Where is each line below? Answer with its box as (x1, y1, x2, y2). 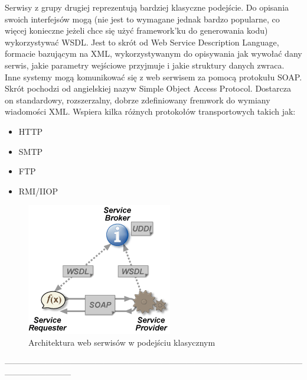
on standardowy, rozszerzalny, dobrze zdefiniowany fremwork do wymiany (5, 93, 270, 106)
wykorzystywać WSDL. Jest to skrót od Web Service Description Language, (5, 35, 279, 48)
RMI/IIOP (18, 184, 58, 197)
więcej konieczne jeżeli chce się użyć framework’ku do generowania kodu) (5, 24, 268, 37)
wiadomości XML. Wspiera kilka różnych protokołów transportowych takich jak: (5, 105, 296, 118)
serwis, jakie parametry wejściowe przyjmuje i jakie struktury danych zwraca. (5, 59, 285, 71)
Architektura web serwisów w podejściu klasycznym (28, 336, 215, 348)
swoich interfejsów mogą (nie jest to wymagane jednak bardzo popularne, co (5, 12, 280, 25)
